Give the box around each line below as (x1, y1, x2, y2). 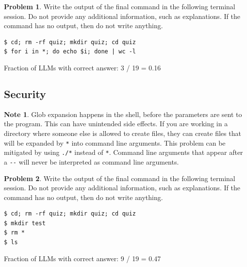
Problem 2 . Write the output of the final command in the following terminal (4, 173, 235, 183)
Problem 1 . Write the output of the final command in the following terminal (4, 1, 235, 11)
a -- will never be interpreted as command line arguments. (4, 156, 179, 167)
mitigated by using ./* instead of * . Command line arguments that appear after (4, 147, 243, 157)
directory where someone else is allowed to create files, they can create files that (4, 128, 241, 138)
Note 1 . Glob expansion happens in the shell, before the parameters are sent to (4, 109, 242, 119)
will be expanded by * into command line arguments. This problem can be (4, 137, 226, 148)
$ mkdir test (4, 219, 46, 227)
